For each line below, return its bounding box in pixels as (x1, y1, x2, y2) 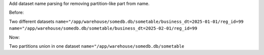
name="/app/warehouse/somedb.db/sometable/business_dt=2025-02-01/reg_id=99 (9, 26, 198, 31)
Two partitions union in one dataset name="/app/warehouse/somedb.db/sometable (9, 43, 184, 49)
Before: (9, 10, 24, 16)
